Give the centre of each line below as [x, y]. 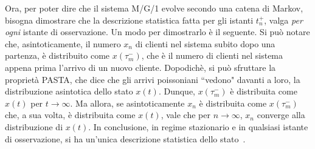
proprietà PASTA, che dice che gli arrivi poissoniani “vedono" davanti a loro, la [153, 79]
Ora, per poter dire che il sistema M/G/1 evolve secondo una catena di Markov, [154, 8]
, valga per [283, 20]
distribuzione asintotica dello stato [69, 91]
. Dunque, [177, 91]
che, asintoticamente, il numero [63, 43]
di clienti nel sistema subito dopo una [205, 43]
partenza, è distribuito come [57, 55]
